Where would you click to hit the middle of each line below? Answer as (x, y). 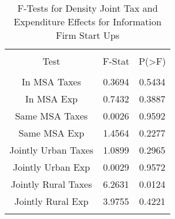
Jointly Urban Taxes (52, 150)
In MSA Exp (51, 99)
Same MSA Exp (51, 133)
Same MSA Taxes (51, 116)
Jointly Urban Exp (51, 167)
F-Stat (116, 61)
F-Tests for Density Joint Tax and (87, 8)
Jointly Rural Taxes (51, 184)
